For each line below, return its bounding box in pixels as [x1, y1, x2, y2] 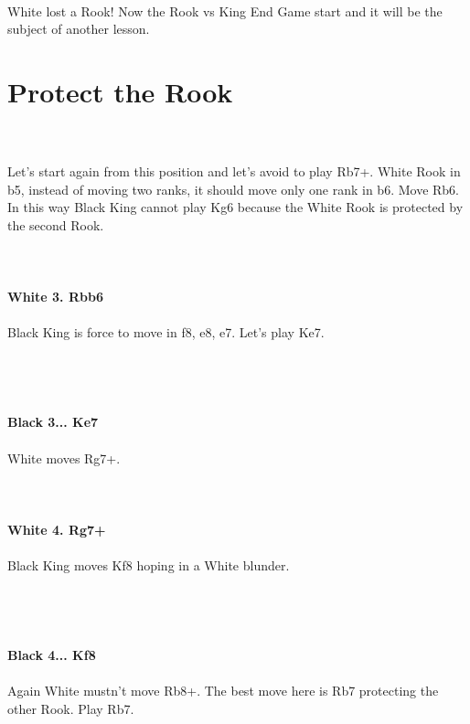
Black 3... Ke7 [7, 412, 99, 431]
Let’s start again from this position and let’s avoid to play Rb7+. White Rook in [7, 162, 461, 181]
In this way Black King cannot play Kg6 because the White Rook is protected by [7, 197, 464, 217]
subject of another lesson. [7, 19, 150, 38]
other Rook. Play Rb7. [7, 698, 134, 718]
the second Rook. [7, 215, 104, 234]
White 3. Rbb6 [7, 287, 103, 306]
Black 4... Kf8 [7, 645, 96, 665]
